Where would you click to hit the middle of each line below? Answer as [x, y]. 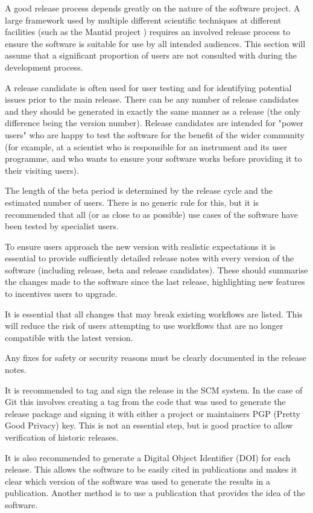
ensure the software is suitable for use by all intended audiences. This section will [155, 43]
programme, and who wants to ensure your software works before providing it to [153, 158]
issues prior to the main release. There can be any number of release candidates [152, 99]
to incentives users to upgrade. [61, 294]
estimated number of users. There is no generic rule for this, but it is [132, 202]
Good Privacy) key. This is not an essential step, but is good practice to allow [149, 425]
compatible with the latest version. [69, 337]
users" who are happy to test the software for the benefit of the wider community [155, 134]
